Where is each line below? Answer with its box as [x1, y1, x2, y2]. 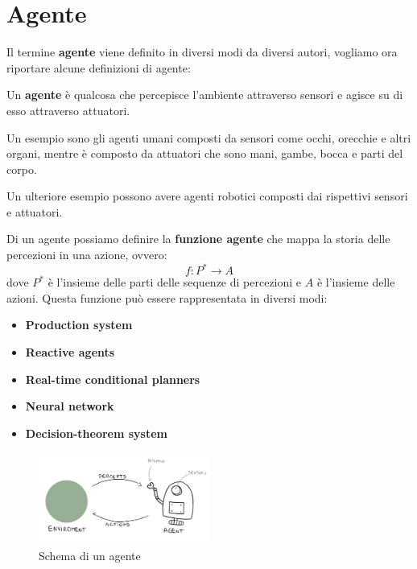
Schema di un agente [39, 547, 141, 564]
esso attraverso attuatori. [6, 101, 130, 118]
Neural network [25, 398, 114, 414]
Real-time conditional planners [25, 370, 200, 387]
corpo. [6, 160, 37, 177]
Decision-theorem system [25, 424, 168, 441]
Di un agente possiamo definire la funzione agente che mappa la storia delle [6, 230, 390, 247]
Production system [25, 316, 133, 333]
